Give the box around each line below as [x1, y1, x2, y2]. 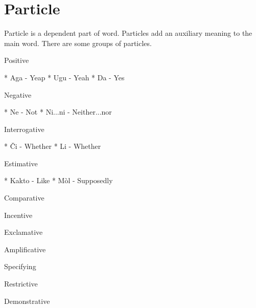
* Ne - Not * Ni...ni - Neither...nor [4, 106, 112, 117]
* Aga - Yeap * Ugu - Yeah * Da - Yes [4, 72, 125, 82]
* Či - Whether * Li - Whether [4, 141, 101, 151]
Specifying [4, 261, 36, 272]
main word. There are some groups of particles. [4, 37, 152, 48]
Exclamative [4, 227, 43, 237]
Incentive [4, 209, 33, 220]
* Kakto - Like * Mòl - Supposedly [4, 175, 113, 186]
